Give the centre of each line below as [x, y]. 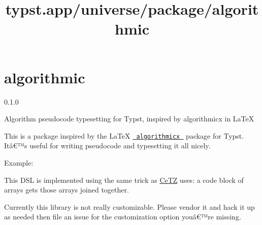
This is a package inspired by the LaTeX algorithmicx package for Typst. [124, 135]
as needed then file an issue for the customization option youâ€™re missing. [123, 217]
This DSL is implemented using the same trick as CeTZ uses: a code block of [124, 180]
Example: [19, 162]
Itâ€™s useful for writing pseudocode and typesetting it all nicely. [107, 146]
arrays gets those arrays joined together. [67, 190]
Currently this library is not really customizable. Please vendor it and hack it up [129, 206]
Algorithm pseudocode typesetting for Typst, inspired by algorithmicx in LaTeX [129, 119]
